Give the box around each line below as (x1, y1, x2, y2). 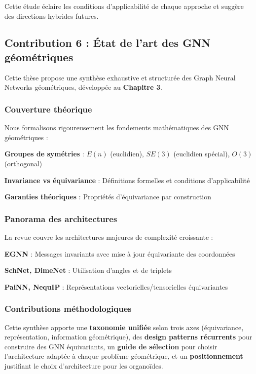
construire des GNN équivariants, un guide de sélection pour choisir (4, 341, 218, 351)
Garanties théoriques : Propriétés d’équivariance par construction (4, 191, 211, 202)
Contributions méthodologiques (4, 302, 132, 315)
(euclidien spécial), (173, 149, 230, 159)
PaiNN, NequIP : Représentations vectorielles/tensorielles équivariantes (4, 281, 228, 292)
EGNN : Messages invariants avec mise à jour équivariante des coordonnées (4, 248, 235, 259)
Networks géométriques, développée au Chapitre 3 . (4, 82, 162, 92)
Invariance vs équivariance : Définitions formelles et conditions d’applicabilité (4, 175, 250, 185)
